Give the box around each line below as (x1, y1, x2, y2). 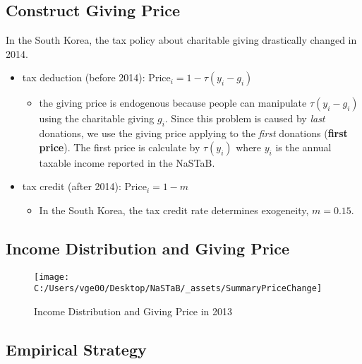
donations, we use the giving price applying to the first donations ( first (39, 126, 348, 141)
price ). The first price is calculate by (39, 139, 200, 154)
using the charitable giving (39, 111, 155, 126)
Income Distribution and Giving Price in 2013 (34, 304, 233, 319)
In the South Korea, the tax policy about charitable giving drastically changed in (6, 33, 357, 47)
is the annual (275, 139, 332, 154)
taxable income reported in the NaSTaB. (39, 155, 215, 170)
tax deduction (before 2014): (22, 70, 145, 85)
